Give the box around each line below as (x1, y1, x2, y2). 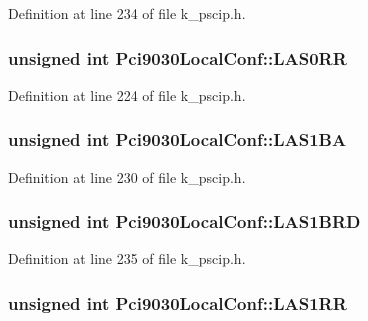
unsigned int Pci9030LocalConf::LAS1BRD (8, 209, 361, 234)
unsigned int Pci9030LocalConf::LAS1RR (8, 290, 347, 315)
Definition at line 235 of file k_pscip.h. (8, 248, 246, 269)
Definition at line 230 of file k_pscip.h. (8, 166, 246, 187)
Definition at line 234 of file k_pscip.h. (8, 3, 246, 23)
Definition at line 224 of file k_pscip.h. (8, 84, 246, 105)
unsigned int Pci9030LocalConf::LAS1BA (8, 127, 347, 152)
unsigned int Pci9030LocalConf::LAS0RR (8, 45, 347, 70)
